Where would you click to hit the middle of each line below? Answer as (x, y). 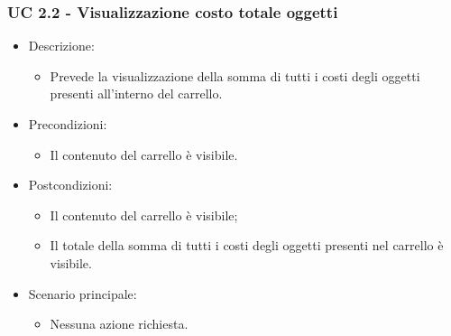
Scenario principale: (83, 293)
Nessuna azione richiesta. (119, 324)
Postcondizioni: (70, 185)
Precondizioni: (68, 124)
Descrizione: (61, 46)
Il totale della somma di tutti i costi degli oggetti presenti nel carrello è (247, 245)
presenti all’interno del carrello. (136, 93)
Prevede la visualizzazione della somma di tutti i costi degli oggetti (235, 75)
